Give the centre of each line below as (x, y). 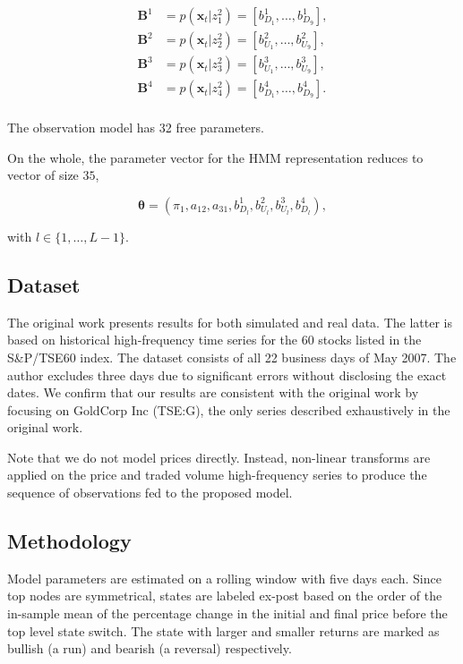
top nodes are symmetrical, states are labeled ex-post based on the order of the (225, 596)
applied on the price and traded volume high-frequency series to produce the (217, 475)
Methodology (69, 541)
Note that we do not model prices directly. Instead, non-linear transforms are (219, 457)
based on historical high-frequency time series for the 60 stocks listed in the (214, 340)
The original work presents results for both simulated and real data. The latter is (230, 322)
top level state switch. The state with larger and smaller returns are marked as (223, 630)
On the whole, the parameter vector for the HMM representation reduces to (215, 157)
